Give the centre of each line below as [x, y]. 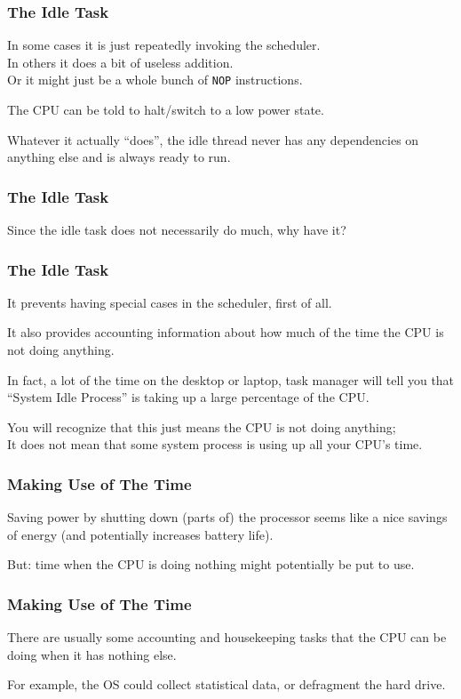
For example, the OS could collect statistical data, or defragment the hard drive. [227, 684]
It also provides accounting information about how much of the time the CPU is [226, 332]
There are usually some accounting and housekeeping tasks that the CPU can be [227, 637]
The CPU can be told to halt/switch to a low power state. [166, 110]
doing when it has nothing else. [92, 654]
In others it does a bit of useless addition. [120, 62]
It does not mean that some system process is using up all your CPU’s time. [215, 444]
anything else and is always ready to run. [119, 157]
